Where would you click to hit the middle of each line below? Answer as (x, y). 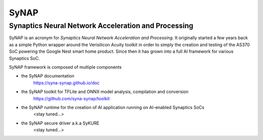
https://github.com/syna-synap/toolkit (72, 98)
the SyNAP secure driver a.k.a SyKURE (60, 123)
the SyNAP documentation (48, 76)
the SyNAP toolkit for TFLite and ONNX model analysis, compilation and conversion (105, 92)
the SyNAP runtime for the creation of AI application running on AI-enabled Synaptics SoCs (113, 107)
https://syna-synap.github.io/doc (66, 83)
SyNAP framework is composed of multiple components (65, 67)
